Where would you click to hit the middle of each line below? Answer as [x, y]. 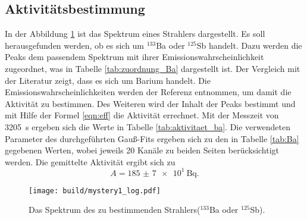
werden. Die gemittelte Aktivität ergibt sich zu [90, 161]
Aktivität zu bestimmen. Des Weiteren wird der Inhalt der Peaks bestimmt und [150, 103]
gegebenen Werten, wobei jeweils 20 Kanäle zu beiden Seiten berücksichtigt [142, 150]
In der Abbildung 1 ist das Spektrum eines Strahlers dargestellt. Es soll [135, 34]
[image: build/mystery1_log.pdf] [95, 191]
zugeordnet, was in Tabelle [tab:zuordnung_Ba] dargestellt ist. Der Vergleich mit [153, 68]
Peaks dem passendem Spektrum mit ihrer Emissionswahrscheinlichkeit [134, 57]
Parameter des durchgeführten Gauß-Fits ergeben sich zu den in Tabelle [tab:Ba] [152, 138]
